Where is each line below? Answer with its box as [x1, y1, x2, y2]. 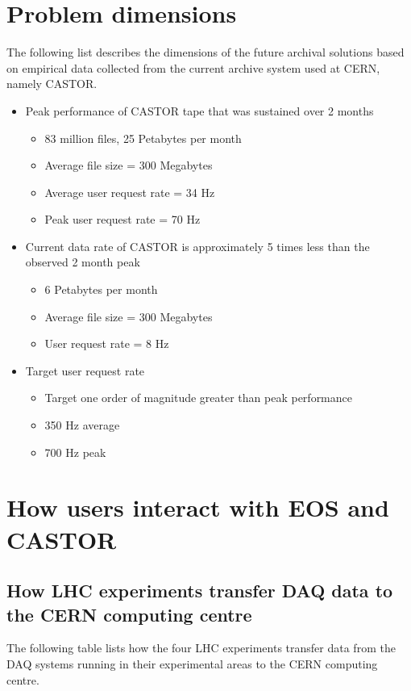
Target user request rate [25, 362, 145, 379]
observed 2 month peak [25, 253, 140, 270]
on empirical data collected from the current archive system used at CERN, [6, 59, 380, 76]
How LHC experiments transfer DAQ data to [6, 578, 393, 603]
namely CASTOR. [6, 75, 98, 92]
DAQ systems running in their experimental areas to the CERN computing [6, 655, 378, 672]
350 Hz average [44, 417, 120, 433]
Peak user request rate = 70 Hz [44, 211, 201, 228]
